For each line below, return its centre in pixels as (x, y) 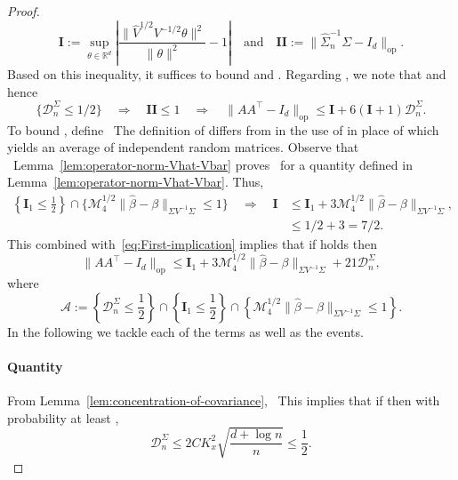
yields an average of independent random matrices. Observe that (183, 147)
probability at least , (63, 417)
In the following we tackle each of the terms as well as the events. (185, 331)
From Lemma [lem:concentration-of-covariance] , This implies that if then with (224, 400)
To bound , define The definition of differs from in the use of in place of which (223, 129)
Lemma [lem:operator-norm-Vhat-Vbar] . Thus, (136, 182)
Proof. (24, 11)
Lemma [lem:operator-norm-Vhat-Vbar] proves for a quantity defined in (213, 164)
